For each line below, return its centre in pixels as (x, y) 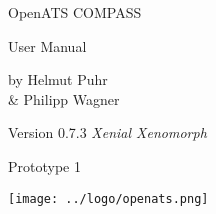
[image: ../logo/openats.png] (108, 198)
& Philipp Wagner (64, 98)
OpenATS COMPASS (75, 12)
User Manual (47, 45)
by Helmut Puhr (58, 79)
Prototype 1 (44, 165)
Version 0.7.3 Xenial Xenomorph (107, 132)
